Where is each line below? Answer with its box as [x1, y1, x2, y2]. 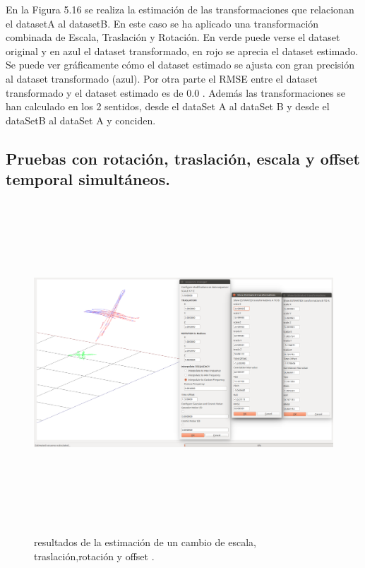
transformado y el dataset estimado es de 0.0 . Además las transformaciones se [6, 85, 346, 100]
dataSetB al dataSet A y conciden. [6, 112, 156, 127]
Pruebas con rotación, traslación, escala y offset [6, 147, 360, 169]
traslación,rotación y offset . [34, 548, 155, 563]
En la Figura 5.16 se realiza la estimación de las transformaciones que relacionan [6, 2, 354, 16]
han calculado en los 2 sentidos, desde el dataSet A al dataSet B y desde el [6, 99, 330, 114]
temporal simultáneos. [6, 168, 170, 190]
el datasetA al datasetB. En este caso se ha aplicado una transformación [6, 16, 319, 30]
